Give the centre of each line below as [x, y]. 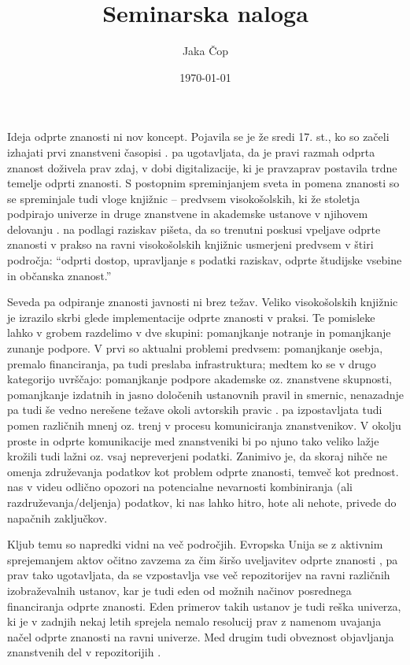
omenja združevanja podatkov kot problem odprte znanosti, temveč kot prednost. [203, 471]
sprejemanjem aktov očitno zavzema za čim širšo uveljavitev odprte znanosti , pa [203, 559]
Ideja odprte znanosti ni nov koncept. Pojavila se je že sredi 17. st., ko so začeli [198, 137]
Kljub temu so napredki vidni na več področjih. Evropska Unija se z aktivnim [195, 544]
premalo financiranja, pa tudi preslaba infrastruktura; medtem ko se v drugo [192, 363]
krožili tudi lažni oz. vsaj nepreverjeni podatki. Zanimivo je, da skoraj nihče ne [197, 456]
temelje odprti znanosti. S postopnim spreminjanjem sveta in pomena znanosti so [203, 183]
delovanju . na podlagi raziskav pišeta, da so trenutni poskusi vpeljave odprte [194, 229]
